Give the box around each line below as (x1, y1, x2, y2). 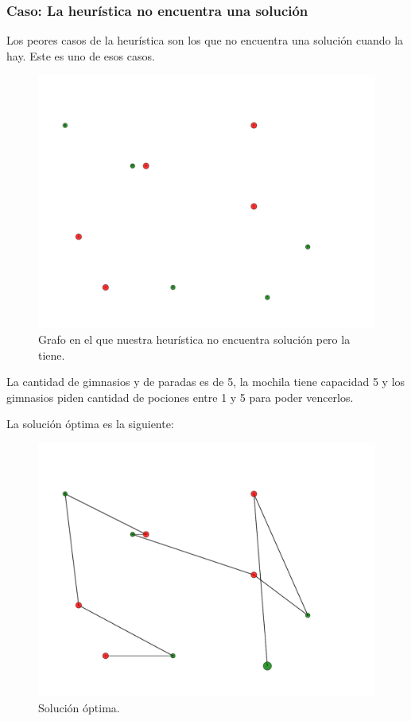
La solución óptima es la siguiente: (6, 415, 174, 432)
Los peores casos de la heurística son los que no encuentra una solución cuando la (6, 32, 404, 49)
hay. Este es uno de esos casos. (6, 47, 155, 64)
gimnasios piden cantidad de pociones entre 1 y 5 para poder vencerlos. (6, 388, 354, 405)
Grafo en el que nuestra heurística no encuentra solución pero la (38, 331, 351, 347)
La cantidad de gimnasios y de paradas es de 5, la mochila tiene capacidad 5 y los (6, 373, 405, 390)
